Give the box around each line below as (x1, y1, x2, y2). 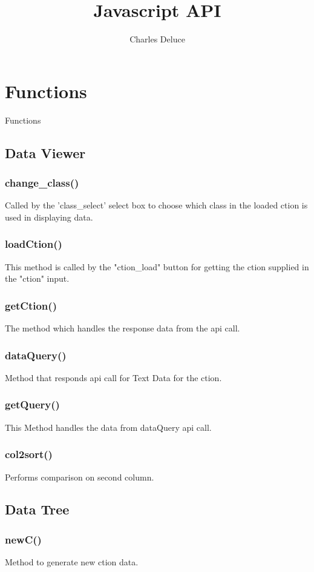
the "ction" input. (5, 272, 70, 285)
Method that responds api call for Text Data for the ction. (5, 371, 222, 384)
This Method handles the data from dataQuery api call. (5, 421, 212, 433)
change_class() (5, 175, 79, 190)
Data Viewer (5, 143, 86, 162)
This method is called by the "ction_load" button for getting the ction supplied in (5, 260, 309, 273)
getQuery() (5, 397, 60, 412)
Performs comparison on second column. (5, 470, 154, 483)
